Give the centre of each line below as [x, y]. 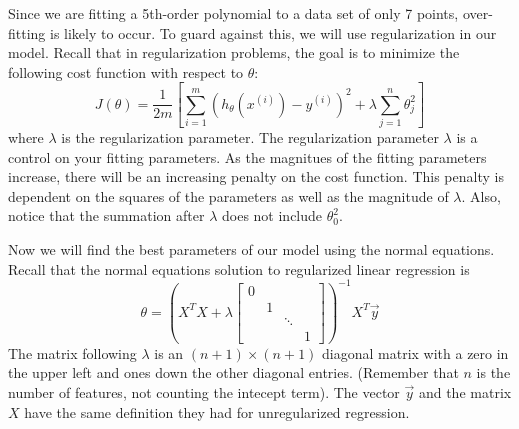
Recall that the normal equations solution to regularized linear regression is [239, 268]
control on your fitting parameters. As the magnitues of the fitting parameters [247, 156]
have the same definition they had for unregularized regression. [217, 411]
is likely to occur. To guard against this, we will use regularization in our [273, 32]
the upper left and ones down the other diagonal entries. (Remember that [233, 372]
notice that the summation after [106, 215]
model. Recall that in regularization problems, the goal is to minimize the [234, 52]
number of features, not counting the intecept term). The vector [204, 392]
